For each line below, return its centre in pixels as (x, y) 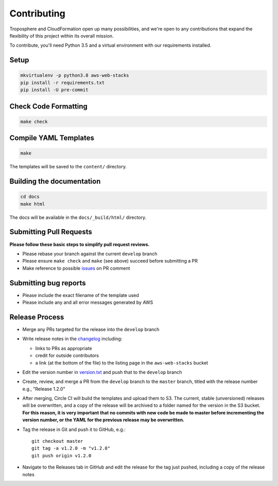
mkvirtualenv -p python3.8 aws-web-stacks (75, 75)
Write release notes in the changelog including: (72, 339)
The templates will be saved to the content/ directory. (68, 167)
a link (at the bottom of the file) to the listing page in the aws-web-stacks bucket (122, 362)
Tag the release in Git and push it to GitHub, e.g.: (74, 429)
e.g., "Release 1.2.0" (44, 389)
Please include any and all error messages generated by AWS (88, 302)
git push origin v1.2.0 (62, 455)
